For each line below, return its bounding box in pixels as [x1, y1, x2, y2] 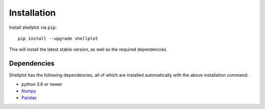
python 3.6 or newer [21, 81, 62, 87]
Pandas [21, 95, 37, 101]
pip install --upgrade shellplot [18, 36, 98, 41]
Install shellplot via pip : [9, 24, 57, 30]
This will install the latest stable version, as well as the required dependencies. [9, 46, 168, 52]
